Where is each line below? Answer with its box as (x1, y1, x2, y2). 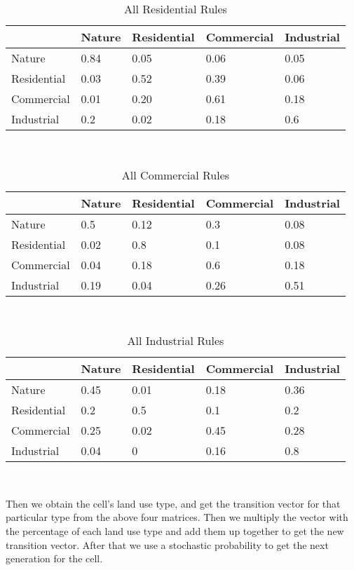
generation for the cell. (6, 551, 103, 566)
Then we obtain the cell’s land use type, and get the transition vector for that (6, 496, 341, 510)
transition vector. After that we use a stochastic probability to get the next (6, 537, 329, 552)
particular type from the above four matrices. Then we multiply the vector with (6, 510, 348, 524)
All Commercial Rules (121, 166, 230, 183)
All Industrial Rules (127, 332, 224, 349)
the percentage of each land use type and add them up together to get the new (6, 523, 344, 538)
